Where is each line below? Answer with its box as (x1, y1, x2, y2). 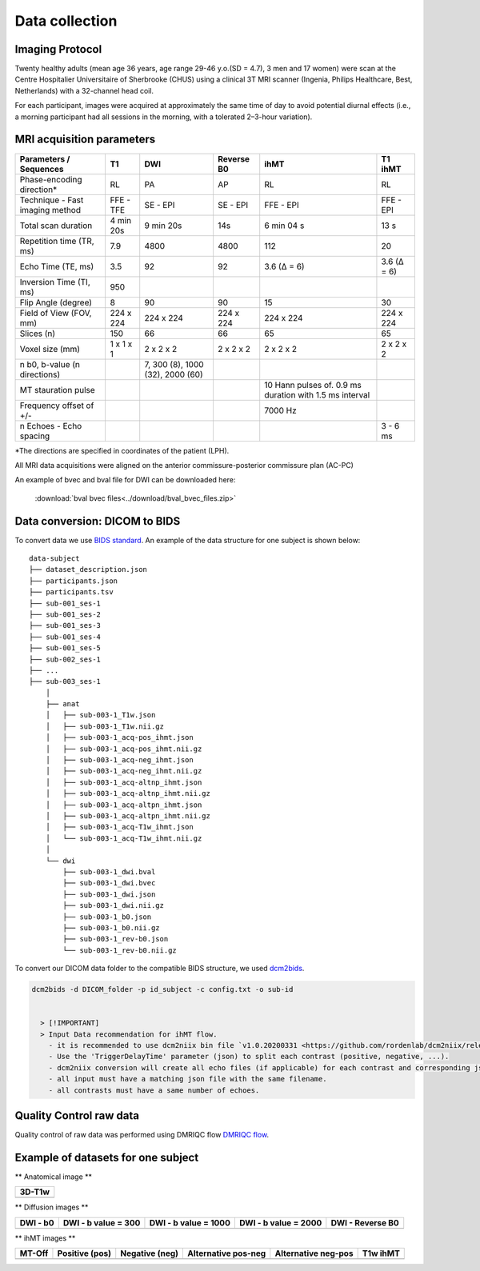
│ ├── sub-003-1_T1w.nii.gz (45, 721, 164, 731)
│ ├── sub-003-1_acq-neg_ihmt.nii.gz (45, 766, 202, 776)
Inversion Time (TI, (19, 276, 91, 287)
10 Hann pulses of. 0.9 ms (264, 379, 362, 390)
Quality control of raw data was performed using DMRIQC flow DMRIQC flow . (14, 1130, 270, 1140)
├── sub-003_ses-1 (29, 677, 102, 686)
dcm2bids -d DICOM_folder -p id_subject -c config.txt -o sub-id (31, 985, 294, 994)
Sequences (19, 163, 64, 174)
